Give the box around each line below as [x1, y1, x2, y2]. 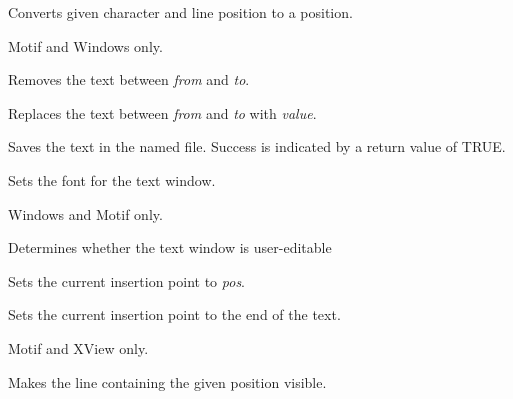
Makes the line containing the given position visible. [8, 371, 327, 392]
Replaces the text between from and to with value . [8, 102, 317, 123]
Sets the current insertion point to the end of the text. [8, 304, 341, 325]
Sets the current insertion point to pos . [8, 270, 246, 291]
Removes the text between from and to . [8, 69, 250, 90]
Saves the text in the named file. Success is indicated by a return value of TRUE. [8, 136, 506, 157]
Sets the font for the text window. [8, 169, 216, 190]
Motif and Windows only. [8, 35, 163, 56]
